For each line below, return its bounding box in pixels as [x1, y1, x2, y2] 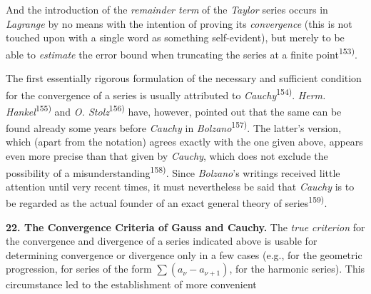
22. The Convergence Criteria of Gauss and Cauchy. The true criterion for [6, 219, 365, 234]
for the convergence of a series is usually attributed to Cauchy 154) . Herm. [6, 85, 326, 102]
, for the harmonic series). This [229, 261, 365, 276]
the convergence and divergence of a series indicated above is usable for [6, 233, 317, 248]
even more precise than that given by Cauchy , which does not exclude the [6, 148, 328, 163]
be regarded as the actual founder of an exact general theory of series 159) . [6, 193, 327, 211]
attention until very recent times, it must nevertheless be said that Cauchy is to [6, 178, 355, 193]
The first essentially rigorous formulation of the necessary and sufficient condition [6, 71, 362, 86]
